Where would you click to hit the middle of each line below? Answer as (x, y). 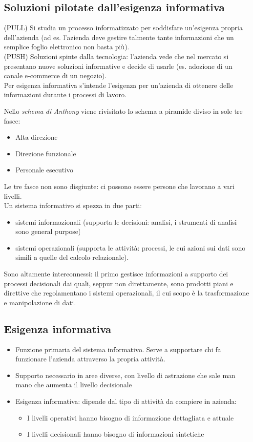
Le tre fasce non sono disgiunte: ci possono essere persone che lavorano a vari (119, 186)
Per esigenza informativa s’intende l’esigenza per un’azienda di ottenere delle (119, 85)
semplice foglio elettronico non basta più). (67, 47)
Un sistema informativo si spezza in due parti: (73, 205)
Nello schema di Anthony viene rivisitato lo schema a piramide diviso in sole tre (123, 111)
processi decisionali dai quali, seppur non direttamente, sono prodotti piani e (119, 283)
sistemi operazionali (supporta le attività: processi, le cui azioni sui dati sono (130, 247)
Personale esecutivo (44, 170)
